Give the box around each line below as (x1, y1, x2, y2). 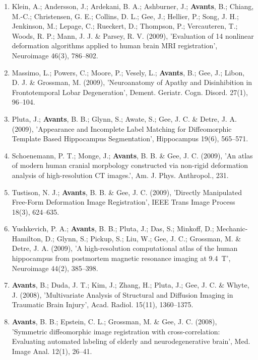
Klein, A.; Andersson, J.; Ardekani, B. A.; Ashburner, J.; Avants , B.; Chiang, (12, 1, 254, 11)
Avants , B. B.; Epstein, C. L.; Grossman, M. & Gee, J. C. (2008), (12, 316, 217, 327)
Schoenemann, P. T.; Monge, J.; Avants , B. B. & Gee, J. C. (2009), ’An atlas (12, 150, 253, 160)
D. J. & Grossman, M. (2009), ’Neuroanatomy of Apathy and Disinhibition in (12, 77, 252, 87)
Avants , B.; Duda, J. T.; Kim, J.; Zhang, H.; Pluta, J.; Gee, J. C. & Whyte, (12, 280, 249, 290)
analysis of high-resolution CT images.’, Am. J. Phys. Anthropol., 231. (12, 169, 229, 180)
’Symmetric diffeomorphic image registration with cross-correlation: (12, 326, 220, 336)
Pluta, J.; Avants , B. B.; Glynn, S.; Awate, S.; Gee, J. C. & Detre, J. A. (12, 113, 237, 124)
